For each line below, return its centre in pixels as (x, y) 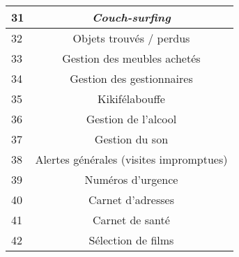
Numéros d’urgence (131, 179)
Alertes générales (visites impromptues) (131, 159)
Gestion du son (131, 139)
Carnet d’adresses (131, 200)
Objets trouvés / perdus (131, 38)
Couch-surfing (131, 17)
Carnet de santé (131, 220)
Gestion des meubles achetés (131, 58)
